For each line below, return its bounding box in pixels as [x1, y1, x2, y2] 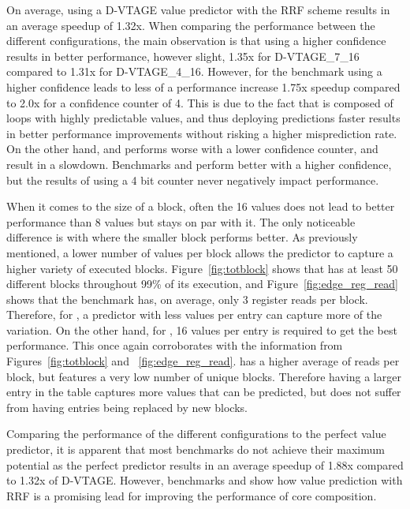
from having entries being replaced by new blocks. [6, 399, 248, 415]
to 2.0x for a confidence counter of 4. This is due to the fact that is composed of [6, 94, 393, 110]
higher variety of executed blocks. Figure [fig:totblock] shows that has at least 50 [6, 260, 398, 276]
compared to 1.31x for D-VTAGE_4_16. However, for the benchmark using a [6, 63, 382, 80]
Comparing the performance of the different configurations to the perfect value [6, 425, 386, 442]
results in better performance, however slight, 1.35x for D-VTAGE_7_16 [6, 47, 360, 64]
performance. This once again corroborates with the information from [6, 337, 343, 354]
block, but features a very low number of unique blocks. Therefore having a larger [6, 368, 401, 384]
